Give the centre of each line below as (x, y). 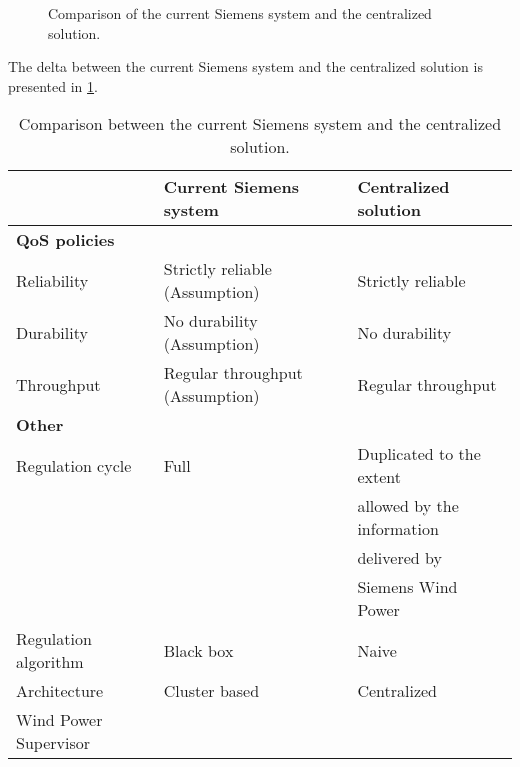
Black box (198, 650)
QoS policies (65, 240)
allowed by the (408, 506)
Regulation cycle (74, 465)
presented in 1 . (53, 85)
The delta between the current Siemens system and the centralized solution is (245, 66)
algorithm (50, 662)
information (398, 529)
